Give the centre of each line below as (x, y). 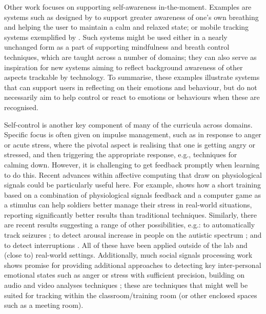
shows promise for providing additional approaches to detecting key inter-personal (133, 265)
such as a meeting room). (44, 305)
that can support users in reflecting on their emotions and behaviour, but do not (131, 87)
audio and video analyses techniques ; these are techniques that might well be (126, 285)
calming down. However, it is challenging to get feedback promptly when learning (132, 164)
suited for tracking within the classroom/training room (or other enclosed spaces (131, 295)
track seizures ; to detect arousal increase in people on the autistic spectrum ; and (133, 235)
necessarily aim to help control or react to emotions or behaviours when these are (132, 97)
